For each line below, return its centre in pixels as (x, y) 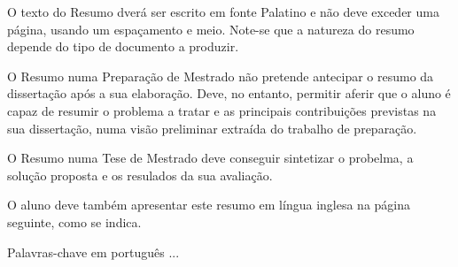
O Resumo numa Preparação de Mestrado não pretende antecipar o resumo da (221, 76)
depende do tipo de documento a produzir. (123, 46)
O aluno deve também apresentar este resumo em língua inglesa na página (209, 205)
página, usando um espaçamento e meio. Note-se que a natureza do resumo (211, 29)
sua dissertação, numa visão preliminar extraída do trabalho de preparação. (212, 128)
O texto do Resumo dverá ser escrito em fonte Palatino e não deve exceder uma (223, 11)
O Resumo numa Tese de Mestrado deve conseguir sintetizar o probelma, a (210, 158)
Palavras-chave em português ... (93, 252)
